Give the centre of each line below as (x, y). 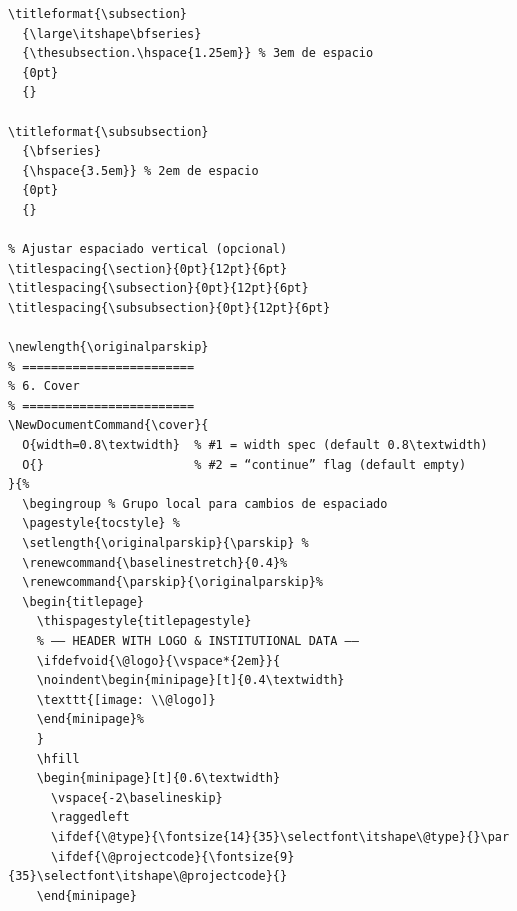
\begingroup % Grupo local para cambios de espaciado (205, 503)
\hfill (58, 758)
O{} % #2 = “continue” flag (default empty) (244, 464)
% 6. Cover (44, 386)
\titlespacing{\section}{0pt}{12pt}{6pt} (148, 268)
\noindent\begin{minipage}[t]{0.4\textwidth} (190, 680)
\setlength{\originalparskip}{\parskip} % (165, 543)
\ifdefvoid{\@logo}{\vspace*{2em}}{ (158, 660)
